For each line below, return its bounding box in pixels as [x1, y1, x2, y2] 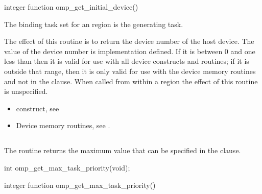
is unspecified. [4, 86, 48, 96]
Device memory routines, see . [16, 120, 110, 131]
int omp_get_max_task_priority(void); [4, 162, 130, 173]
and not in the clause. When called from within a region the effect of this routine [4, 76, 258, 86]
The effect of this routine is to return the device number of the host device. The [4, 36, 254, 46]
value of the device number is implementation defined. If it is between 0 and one [4, 45, 255, 56]
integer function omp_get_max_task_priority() [4, 179, 156, 190]
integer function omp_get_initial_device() [4, 2, 138, 12]
